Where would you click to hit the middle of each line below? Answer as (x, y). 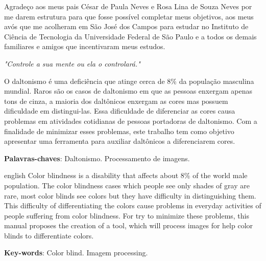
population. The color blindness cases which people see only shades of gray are (127, 185)
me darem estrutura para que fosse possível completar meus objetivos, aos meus (129, 16)
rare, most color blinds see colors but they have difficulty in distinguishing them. (130, 195)
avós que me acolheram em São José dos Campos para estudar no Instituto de (126, 26)
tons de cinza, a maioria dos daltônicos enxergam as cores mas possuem (116, 101)
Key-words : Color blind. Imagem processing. (76, 253)
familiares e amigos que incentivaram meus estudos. (85, 46)
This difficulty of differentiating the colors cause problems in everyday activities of (133, 205)
